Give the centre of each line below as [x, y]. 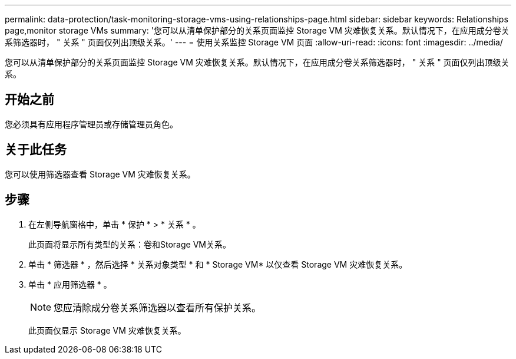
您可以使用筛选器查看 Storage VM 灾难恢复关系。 [100, 174]
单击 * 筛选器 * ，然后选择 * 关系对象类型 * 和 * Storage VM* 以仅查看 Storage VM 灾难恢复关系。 [218, 264]
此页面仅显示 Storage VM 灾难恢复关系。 [107, 330]
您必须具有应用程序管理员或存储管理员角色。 [91, 124]
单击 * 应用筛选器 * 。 [70, 284]
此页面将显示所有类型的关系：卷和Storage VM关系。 [130, 244]
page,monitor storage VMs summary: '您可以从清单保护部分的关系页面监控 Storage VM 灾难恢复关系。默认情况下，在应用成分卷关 [257, 30]
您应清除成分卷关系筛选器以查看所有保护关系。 [158, 307]
